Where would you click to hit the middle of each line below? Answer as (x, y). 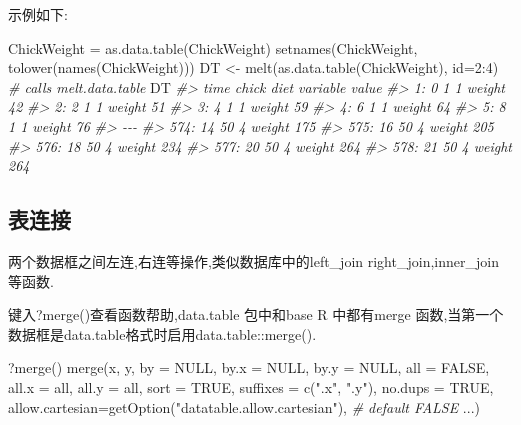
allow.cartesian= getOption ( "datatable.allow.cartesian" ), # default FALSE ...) (244, 406)
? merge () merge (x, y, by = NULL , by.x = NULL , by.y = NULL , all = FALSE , (249, 367)
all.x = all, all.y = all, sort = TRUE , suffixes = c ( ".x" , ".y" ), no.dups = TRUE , (251, 386)
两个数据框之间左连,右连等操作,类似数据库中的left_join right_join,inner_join (253, 260)
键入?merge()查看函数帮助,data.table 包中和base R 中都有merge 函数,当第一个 (256, 314)
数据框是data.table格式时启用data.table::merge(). (162, 333)
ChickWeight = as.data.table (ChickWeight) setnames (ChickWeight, (213, 47)
